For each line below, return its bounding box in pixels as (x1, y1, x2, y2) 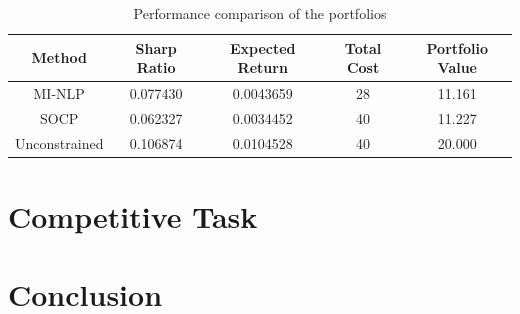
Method (31, 47, 87, 68)
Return (237, 57, 288, 78)
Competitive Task (8, 196, 258, 236)
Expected (229, 37, 296, 58)
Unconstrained (15, 132, 104, 153)
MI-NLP (33, 83, 85, 104)
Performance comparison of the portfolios (133, 3, 387, 23)
